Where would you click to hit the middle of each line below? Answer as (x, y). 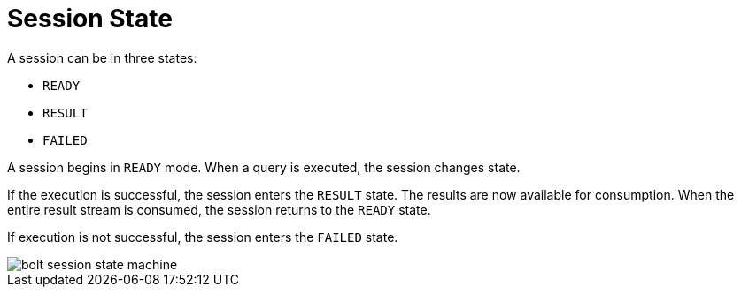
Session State (90, 19)
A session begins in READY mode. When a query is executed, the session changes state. (264, 167)
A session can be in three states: (102, 57)
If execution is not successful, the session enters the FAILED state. (203, 237)
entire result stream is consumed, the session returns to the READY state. (219, 209)
